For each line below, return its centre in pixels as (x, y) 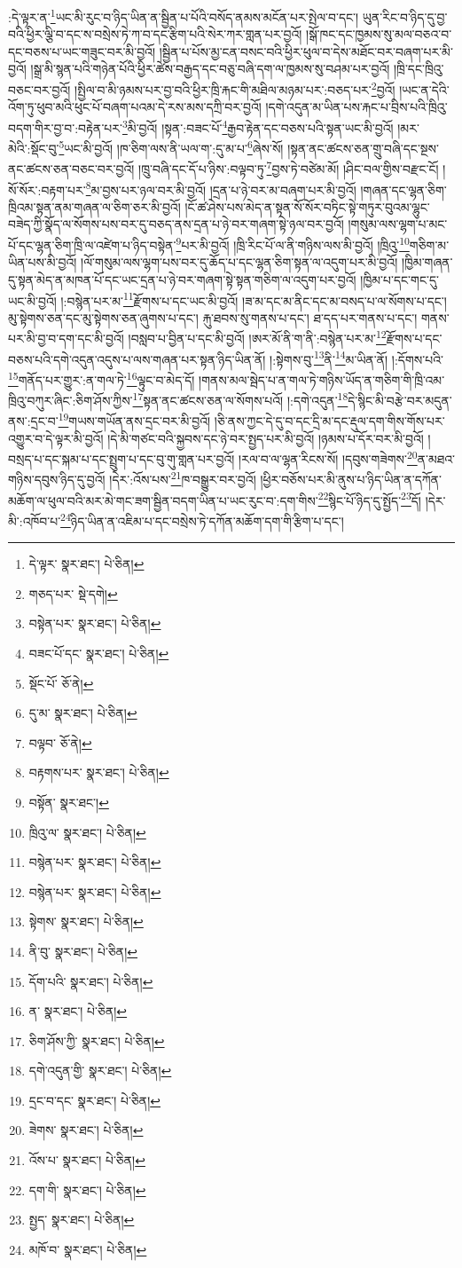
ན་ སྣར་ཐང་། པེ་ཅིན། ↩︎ (78, 1011)
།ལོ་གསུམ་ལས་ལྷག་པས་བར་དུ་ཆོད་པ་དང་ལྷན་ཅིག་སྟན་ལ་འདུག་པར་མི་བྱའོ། (239, 262)
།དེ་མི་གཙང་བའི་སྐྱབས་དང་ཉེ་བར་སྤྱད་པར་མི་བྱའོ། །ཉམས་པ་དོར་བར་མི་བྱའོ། (266, 438)
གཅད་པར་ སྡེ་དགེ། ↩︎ (73, 593)
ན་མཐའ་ (436, 458)
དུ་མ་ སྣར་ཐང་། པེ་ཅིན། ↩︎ (83, 713)
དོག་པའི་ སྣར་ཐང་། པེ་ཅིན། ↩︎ (91, 981)
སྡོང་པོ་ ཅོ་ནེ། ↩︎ (61, 683)
